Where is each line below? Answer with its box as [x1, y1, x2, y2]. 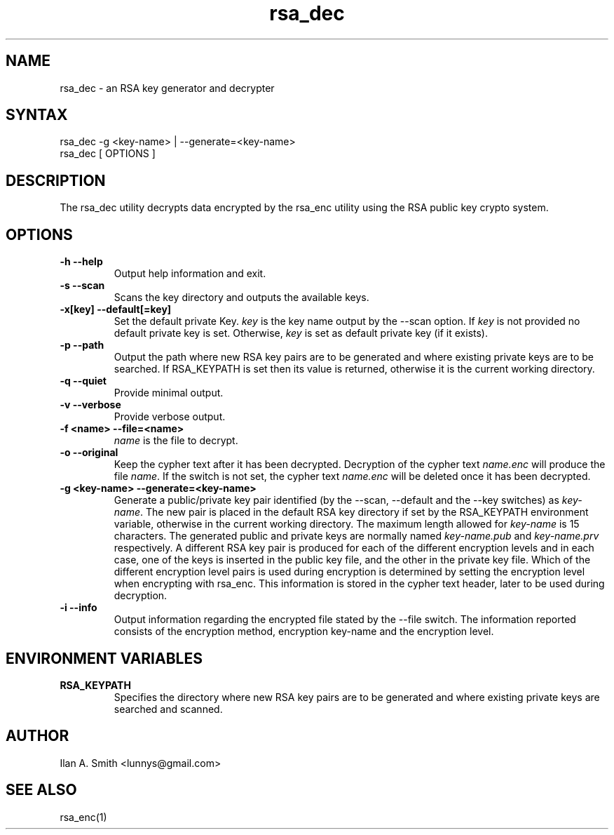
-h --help [60, 255, 103, 268]
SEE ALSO [6, 781, 77, 799]
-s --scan [60, 279, 105, 292]
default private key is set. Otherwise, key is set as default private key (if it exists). [114, 327, 488, 340]
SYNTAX [6, 106, 68, 124]
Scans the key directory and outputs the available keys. [114, 291, 369, 304]
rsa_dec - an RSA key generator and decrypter [60, 81, 275, 94]
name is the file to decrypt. [114, 434, 238, 447]
